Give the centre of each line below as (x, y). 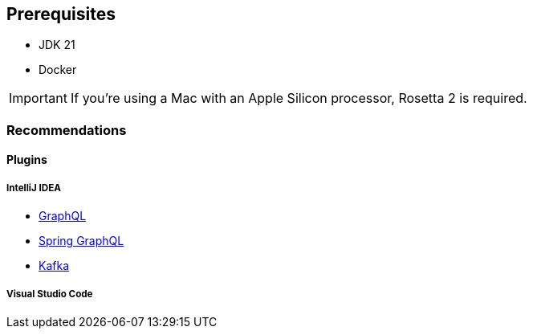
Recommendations (67, 130)
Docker (58, 70)
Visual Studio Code (50, 294)
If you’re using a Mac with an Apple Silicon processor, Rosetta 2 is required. (299, 98)
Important (38, 98)
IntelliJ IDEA (34, 188)
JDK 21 (57, 45)
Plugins (27, 160)
